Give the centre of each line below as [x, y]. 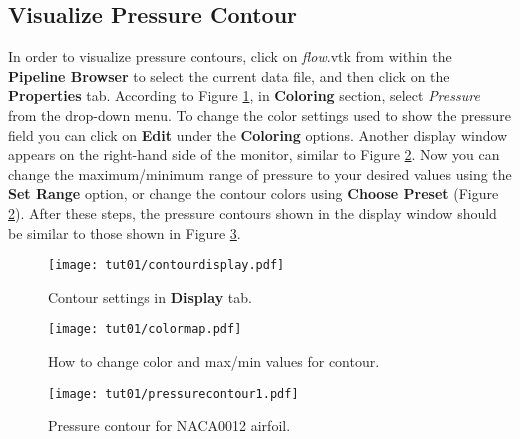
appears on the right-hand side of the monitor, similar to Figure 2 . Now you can [254, 154]
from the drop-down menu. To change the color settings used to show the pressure [260, 114]
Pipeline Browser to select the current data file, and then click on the [229, 75]
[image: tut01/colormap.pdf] [145, 329]
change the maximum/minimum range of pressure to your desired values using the [260, 173]
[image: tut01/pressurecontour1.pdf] [173, 393]
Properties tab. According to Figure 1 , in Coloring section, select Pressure [244, 95]
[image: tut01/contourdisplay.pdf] [166, 265]
